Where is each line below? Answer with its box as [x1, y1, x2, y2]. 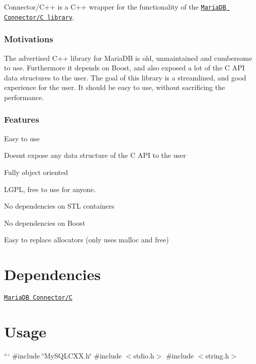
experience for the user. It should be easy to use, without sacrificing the [4, 82, 225, 93]
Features [4, 113, 39, 126]
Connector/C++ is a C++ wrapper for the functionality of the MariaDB [4, 2, 226, 12]
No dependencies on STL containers [4, 201, 115, 211]
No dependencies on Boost [4, 217, 86, 228]
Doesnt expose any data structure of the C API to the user [4, 150, 186, 160]
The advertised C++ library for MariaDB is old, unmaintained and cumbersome [4, 52, 252, 63]
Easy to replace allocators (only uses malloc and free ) [4, 234, 169, 245]
